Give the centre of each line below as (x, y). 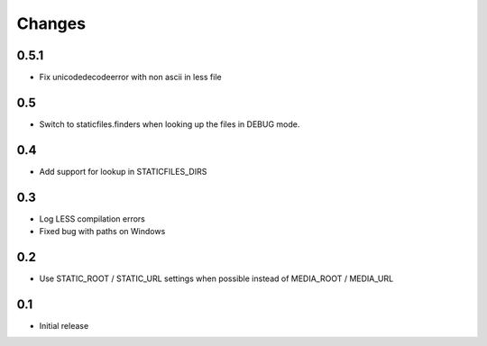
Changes (51, 23)
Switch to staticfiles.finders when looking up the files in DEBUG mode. (170, 124)
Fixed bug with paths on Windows (102, 232)
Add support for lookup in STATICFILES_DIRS (123, 171)
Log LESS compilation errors (92, 219)
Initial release (64, 325)
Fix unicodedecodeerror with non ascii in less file (130, 77)
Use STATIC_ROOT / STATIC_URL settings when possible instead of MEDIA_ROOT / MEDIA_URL (216, 278)
